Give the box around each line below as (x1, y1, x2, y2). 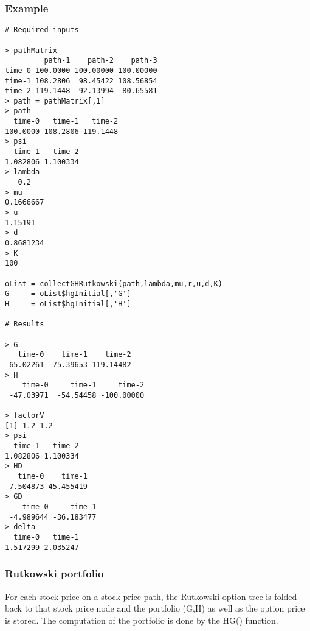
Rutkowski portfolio (5, 566, 104, 581)
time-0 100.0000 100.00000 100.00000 (5, 66, 157, 75)
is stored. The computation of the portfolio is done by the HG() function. (5, 613, 278, 626)
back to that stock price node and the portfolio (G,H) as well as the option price (5, 602, 305, 615)
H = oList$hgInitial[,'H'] (5, 299, 131, 308)
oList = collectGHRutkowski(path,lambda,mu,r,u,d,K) (5, 279, 222, 288)
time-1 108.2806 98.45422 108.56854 (5, 76, 157, 85)
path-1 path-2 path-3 (44, 56, 157, 65)
